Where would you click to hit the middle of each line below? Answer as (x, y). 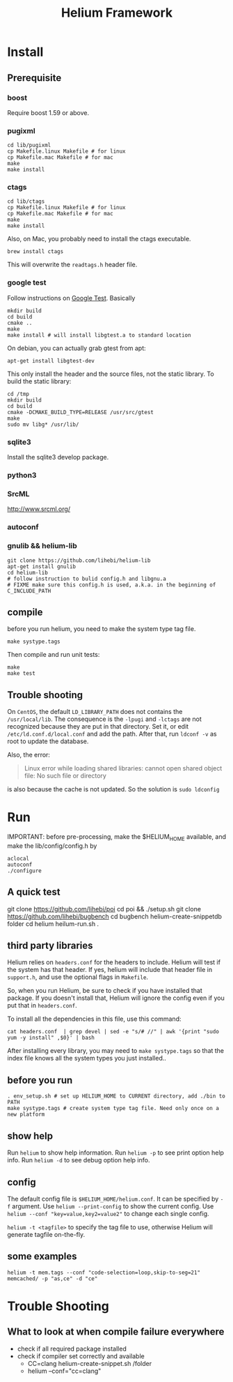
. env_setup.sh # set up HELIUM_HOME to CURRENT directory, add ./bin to (116, 1096)
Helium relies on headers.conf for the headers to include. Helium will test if (114, 962)
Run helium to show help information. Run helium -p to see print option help (116, 1153)
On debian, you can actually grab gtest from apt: (77, 348)
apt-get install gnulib (42, 566)
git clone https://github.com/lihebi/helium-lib (79, 560)
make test (22, 674)
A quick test (34, 892)
